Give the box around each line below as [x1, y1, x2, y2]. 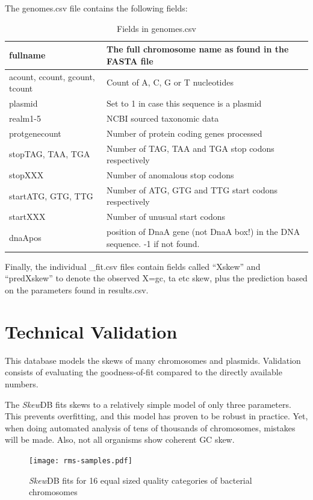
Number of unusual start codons [107, 210, 226, 223]
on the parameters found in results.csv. [5, 284, 149, 296]
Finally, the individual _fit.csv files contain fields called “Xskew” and [5, 260, 261, 272]
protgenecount [9, 127, 61, 139]
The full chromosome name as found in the [107, 43, 289, 55]
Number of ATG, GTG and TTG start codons [107, 183, 278, 196]
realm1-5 [9, 111, 41, 124]
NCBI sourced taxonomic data [107, 111, 219, 124]
